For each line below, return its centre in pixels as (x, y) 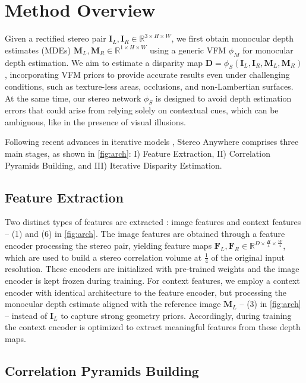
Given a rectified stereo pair (56, 38)
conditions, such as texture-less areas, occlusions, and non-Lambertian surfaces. (149, 86)
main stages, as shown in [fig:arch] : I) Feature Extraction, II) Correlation (138, 153)
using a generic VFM (188, 50)
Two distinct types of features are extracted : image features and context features (153, 222)
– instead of (26, 315)
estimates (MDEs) (38, 50)
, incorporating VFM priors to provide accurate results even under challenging (147, 75)
